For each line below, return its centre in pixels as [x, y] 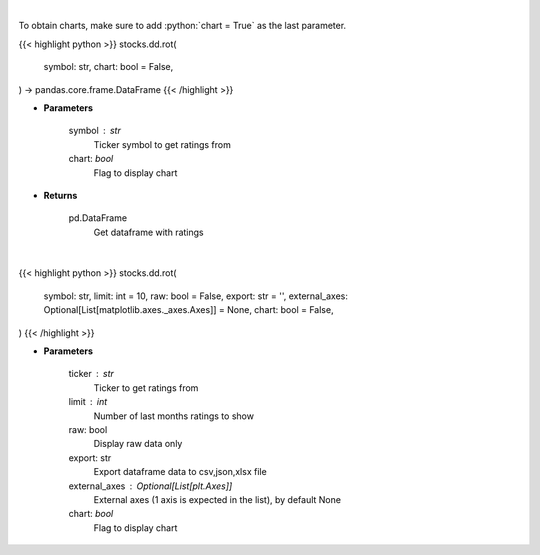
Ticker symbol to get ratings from [162, 144]
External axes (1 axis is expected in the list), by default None [217, 499]
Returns [60, 195]
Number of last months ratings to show [174, 416]
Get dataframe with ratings [148, 232]
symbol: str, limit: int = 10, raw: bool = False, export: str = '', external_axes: [196, 296]
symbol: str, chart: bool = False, [108, 67]
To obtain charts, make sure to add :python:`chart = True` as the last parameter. [182, 26]
